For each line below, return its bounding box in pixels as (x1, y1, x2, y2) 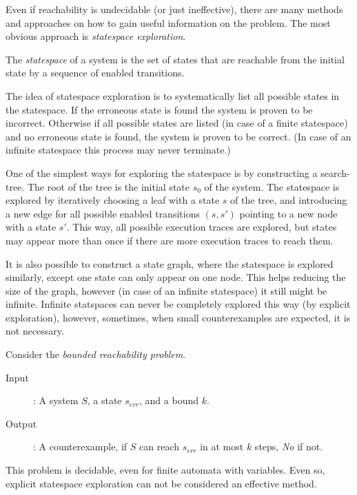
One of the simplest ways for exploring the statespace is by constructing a (6, 165, 318, 180)
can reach (139, 439, 180, 454)
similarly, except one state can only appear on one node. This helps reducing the (6, 270, 346, 284)
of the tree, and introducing (230, 193, 347, 207)
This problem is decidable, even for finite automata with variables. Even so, (6, 463, 325, 477)
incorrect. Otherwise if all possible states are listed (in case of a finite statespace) (6, 116, 348, 130)
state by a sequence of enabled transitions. (6, 65, 185, 80)
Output (6, 416, 37, 430)
